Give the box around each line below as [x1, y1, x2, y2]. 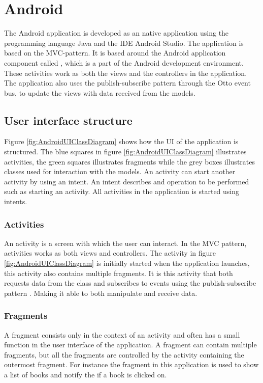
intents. [4, 196, 27, 207]
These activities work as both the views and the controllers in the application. [4, 67, 247, 78]
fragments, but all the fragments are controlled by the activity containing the [4, 349, 244, 360]
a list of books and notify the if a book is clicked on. [4, 369, 167, 380]
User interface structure [4, 112, 133, 128]
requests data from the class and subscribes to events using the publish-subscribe [4, 278, 256, 288]
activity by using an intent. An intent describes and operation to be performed [4, 176, 249, 186]
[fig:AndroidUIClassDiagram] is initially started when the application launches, [4, 258, 250, 268]
